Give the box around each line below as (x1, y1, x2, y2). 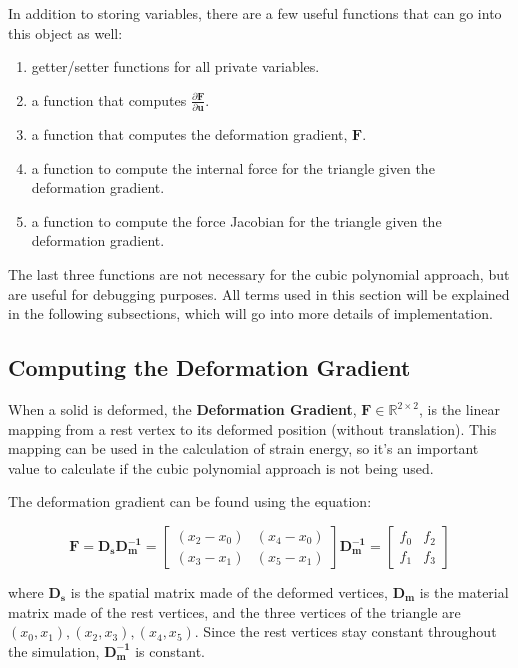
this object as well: (8, 22, 123, 43)
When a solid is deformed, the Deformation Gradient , (8, 399, 357, 420)
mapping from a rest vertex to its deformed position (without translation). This (8, 418, 497, 439)
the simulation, (8, 640, 100, 661)
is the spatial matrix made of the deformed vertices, (70, 582, 389, 603)
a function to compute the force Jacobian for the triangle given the (31, 210, 442, 231)
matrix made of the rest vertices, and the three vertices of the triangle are (8, 601, 461, 622)
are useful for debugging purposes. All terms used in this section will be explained (8, 283, 510, 304)
